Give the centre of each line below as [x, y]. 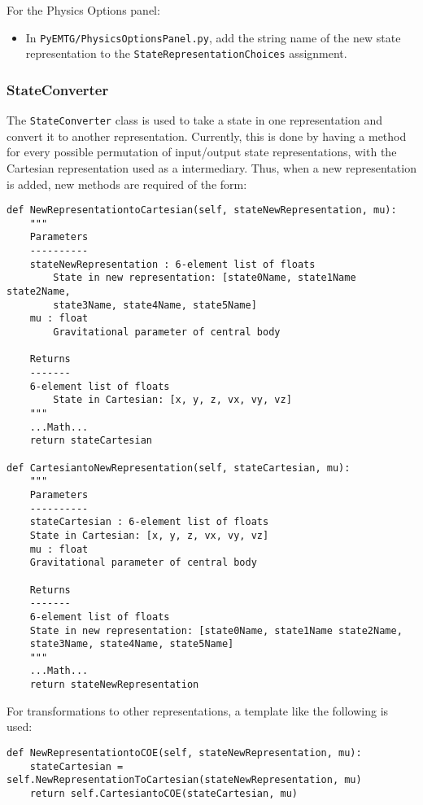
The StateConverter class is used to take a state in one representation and [195, 120]
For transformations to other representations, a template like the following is [198, 710]
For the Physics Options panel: [83, 10]
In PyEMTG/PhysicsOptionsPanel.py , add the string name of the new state [213, 37]
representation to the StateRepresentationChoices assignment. [186, 53]
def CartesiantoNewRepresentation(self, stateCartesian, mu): [179, 468]
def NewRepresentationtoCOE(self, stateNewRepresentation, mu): [184, 752]
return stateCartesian [91, 441]
